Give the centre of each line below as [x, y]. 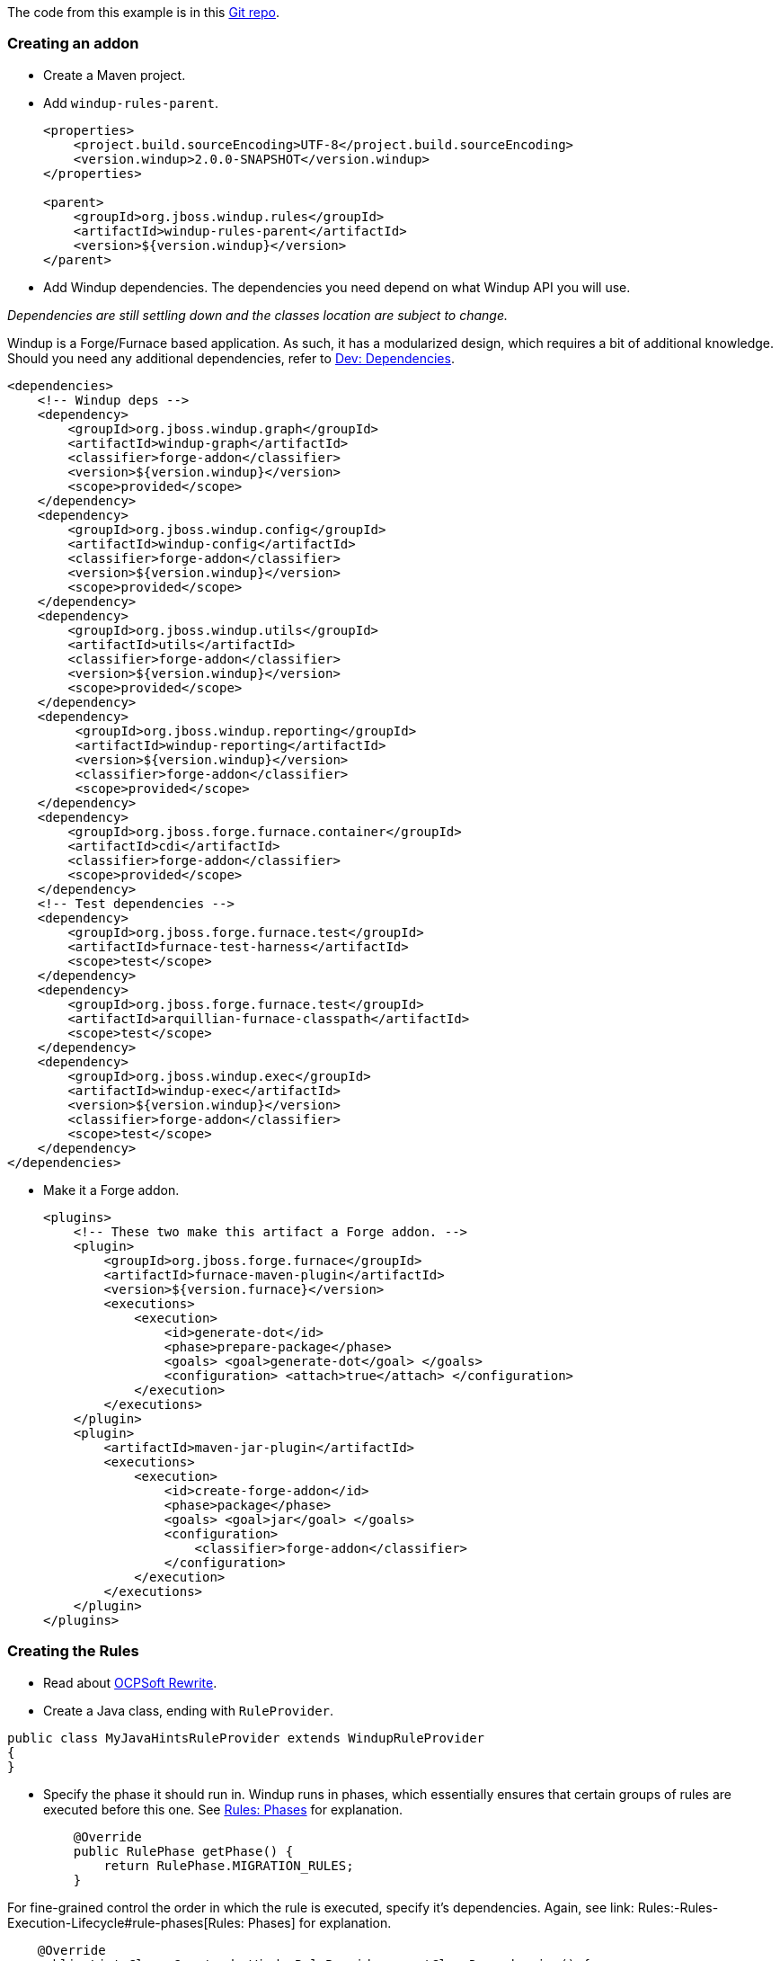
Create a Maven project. [115, 75]
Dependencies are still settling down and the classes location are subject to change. [257, 315]
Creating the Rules [73, 1651]
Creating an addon [73, 44]
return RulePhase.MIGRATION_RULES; [229, 1865]
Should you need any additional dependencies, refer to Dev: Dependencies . [231, 358]
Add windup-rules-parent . [131, 103]
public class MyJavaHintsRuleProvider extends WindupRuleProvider [246, 1738]
